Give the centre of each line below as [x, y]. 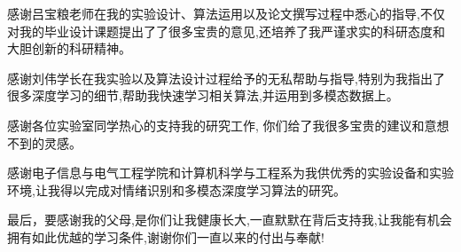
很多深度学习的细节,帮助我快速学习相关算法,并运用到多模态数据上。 [203, 95]
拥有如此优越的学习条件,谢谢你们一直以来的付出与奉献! [166, 236]
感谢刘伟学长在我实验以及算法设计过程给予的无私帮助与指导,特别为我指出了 [226, 78]
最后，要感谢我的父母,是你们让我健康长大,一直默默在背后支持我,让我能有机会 [230, 220]
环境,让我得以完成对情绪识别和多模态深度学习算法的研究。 [176, 189]
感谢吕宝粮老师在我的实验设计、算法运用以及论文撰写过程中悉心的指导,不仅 [226, 13]
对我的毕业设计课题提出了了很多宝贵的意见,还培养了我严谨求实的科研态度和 [226, 31]
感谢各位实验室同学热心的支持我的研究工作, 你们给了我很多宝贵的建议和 [216, 125]
